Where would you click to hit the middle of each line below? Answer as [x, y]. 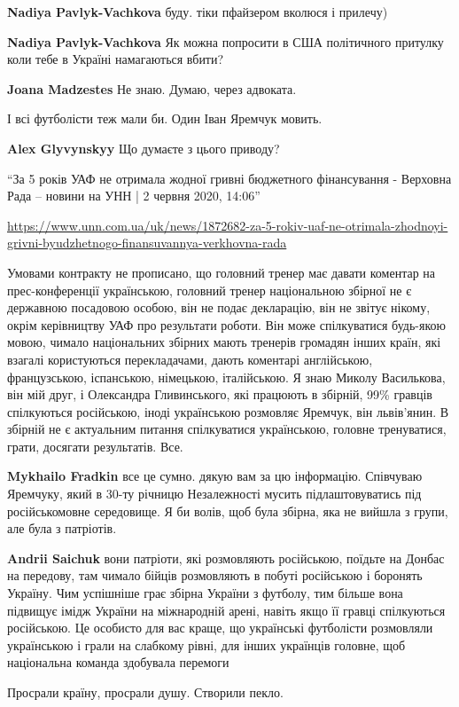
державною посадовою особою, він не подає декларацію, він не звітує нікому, [219, 307]
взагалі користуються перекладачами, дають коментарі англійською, [190, 359]
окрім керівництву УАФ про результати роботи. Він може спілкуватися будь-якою [226, 324]
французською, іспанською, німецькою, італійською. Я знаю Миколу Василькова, [226, 377]
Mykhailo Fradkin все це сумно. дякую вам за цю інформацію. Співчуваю [215, 476]
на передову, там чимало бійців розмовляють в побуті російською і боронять [215, 575]
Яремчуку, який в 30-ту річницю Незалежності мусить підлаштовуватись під [214, 494]
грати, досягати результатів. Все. [95, 446]
